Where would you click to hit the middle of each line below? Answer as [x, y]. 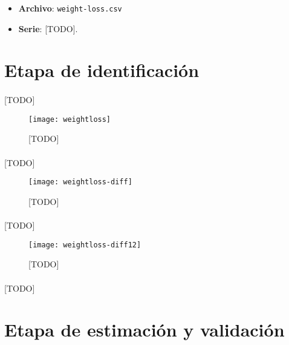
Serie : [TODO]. [48, 28]
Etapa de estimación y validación [144, 330]
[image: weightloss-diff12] [85, 245]
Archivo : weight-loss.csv [70, 8]
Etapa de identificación [102, 70]
